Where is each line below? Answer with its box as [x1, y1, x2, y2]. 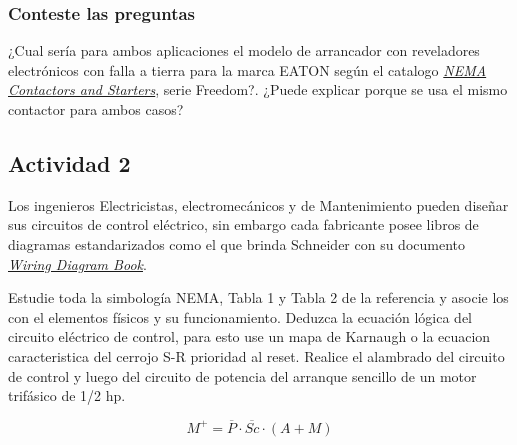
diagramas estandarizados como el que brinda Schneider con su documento [8, 233, 466, 254]
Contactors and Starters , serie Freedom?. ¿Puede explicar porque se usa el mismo [8, 79, 508, 100]
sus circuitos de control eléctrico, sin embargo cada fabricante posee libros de [8, 214, 479, 235]
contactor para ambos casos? [8, 99, 184, 119]
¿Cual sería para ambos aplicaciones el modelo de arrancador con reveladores [8, 40, 480, 61]
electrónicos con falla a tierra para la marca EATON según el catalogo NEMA [8, 59, 487, 80]
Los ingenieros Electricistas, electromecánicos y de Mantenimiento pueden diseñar [8, 194, 509, 215]
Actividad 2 [8, 147, 131, 178]
